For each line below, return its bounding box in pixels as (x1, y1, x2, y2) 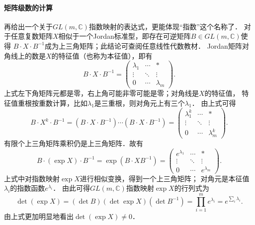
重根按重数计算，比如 (17, 97, 87, 108)
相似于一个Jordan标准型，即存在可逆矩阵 (58, 31, 191, 41)
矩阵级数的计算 (4, 2, 53, 12)
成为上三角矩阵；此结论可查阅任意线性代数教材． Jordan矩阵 (44, 40, 242, 51)
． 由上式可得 (191, 97, 236, 108)
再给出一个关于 (4, 21, 53, 31)
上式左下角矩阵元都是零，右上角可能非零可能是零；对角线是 (4, 87, 199, 98)
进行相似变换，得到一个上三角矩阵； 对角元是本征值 (80, 173, 250, 183)
